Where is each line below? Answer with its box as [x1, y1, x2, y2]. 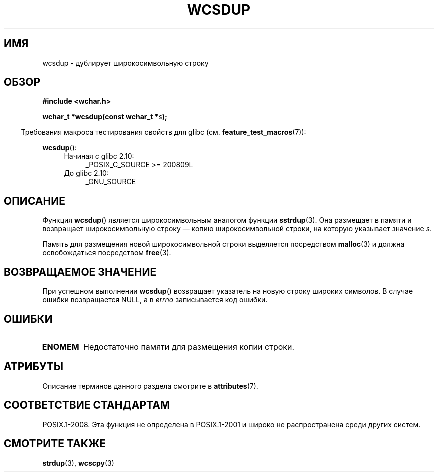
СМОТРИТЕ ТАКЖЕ [4, 437, 106, 450]
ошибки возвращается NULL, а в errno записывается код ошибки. [42, 295, 268, 304]
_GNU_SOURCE [85, 177, 136, 186]
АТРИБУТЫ [4, 360, 64, 373]
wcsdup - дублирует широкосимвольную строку [42, 58, 209, 67]
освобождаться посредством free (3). [42, 248, 171, 257]
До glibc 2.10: [64, 169, 109, 178]
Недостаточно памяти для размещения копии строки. [83, 341, 295, 352]
